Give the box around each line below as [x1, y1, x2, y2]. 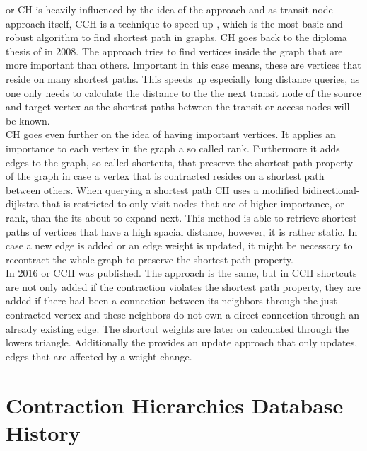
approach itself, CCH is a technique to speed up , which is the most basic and [6, 16, 343, 30]
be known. [6, 113, 50, 127]
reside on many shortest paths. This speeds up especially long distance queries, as [6, 71, 360, 86]
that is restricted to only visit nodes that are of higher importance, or [42, 196, 344, 211]
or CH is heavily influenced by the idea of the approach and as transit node [6, 2, 333, 16]
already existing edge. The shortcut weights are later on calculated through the [6, 321, 349, 336]
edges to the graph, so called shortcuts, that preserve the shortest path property [6, 154, 354, 169]
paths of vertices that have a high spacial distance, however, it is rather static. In [6, 224, 358, 239]
